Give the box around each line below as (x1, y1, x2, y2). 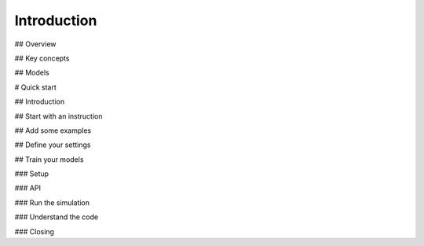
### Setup (14, 169, 49, 178)
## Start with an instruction (14, 111, 103, 121)
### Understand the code (14, 212, 98, 222)
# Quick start (14, 83, 57, 92)
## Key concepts (14, 53, 70, 63)
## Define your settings (14, 140, 91, 149)
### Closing (14, 226, 55, 236)
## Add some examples (14, 126, 92, 135)
